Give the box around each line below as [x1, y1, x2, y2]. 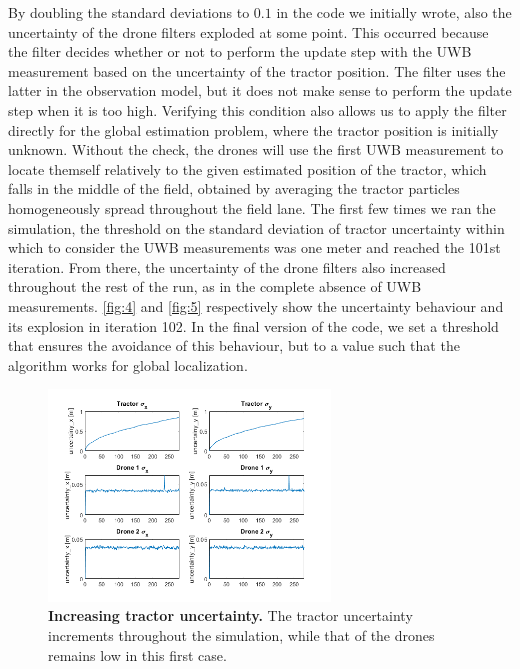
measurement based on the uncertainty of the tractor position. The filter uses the [8, 60, 506, 81]
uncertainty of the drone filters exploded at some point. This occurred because [8, 21, 489, 42]
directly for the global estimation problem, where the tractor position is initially [8, 119, 499, 140]
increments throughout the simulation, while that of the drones [48, 625, 435, 646]
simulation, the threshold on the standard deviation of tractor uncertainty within [8, 217, 505, 238]
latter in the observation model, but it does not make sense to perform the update [8, 80, 512, 101]
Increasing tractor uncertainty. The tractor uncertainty [48, 605, 413, 626]
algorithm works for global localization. [8, 354, 248, 375]
